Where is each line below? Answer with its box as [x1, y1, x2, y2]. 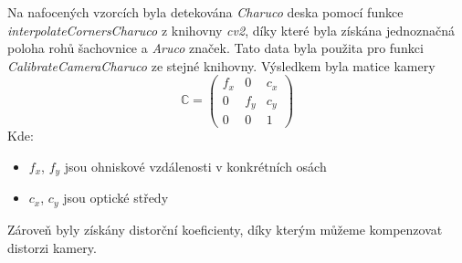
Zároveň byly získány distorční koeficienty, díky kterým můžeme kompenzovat [7, 219, 443, 238]
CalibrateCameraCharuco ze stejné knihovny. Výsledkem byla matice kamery [7, 56, 436, 75]
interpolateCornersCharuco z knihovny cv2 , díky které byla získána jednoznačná [7, 20, 456, 39]
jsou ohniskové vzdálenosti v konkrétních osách [64, 157, 327, 176]
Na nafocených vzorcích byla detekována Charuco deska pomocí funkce [7, 3, 404, 21]
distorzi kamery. [7, 237, 97, 257]
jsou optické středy [63, 188, 169, 207]
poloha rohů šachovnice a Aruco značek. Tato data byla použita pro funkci [7, 38, 424, 58]
